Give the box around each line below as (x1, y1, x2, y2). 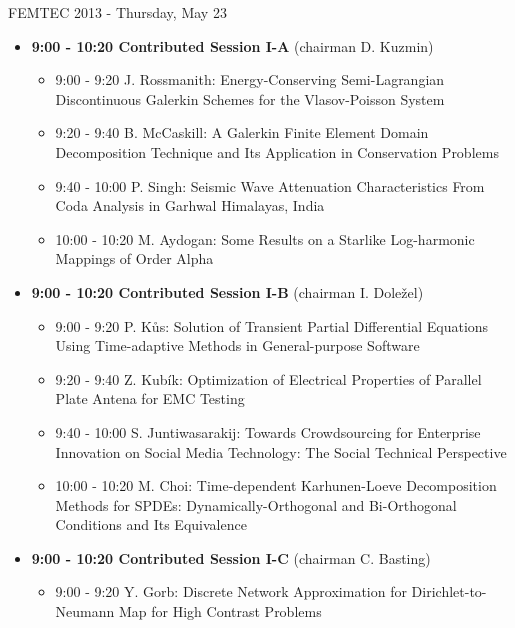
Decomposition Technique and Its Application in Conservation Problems (55, 141, 499, 162)
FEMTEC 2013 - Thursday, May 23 (8, 2, 227, 22)
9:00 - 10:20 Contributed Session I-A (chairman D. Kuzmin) (31, 35, 434, 56)
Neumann (55, 601, 115, 622)
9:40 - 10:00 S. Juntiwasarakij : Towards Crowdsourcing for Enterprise (55, 421, 481, 442)
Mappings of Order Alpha (55, 248, 214, 269)
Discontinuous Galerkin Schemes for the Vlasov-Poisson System (55, 88, 445, 109)
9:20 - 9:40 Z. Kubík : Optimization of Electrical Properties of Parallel (55, 368, 482, 389)
